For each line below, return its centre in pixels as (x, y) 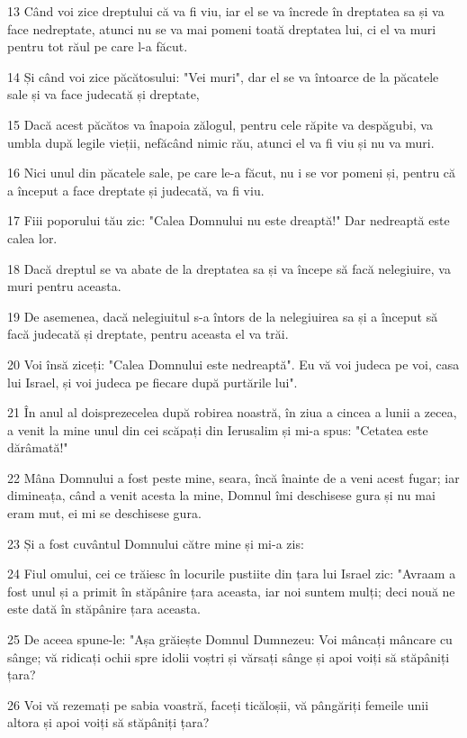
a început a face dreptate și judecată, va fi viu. (136, 190)
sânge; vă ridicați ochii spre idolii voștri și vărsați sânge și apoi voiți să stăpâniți (229, 656)
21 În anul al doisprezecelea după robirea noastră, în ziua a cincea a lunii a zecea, (232, 412)
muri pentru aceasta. (64, 286)
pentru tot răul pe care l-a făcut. (98, 46)
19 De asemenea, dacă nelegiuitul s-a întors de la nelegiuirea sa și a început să (223, 316)
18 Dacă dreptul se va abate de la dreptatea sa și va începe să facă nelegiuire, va (229, 268)
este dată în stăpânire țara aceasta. (104, 609)
